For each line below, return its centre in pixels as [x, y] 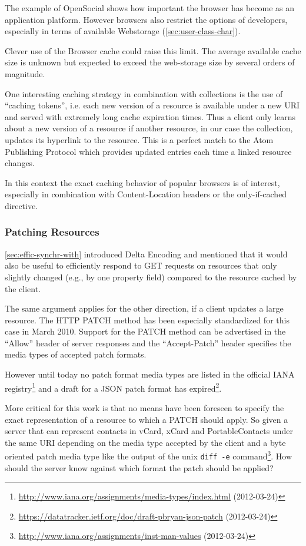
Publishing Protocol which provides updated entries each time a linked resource [148, 151]
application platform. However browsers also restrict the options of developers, [146, 19]
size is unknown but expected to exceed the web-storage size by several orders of [150, 62]
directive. [21, 205]
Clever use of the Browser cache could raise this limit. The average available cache [153, 50]
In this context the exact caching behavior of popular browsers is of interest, [142, 182]
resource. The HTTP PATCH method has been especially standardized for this [147, 320]
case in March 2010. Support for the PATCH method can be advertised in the [145, 331]
